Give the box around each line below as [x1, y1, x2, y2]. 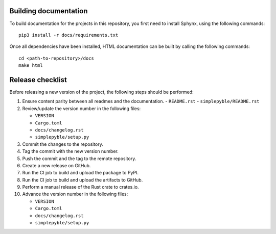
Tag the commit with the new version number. [22, 148, 119, 154]
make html [18, 63, 43, 68]
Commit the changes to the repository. [22, 141, 103, 147]
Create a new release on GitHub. [22, 162, 91, 168]
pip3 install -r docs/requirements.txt [18, 32, 119, 38]
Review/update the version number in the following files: [22, 105, 141, 112]
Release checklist [9, 75, 67, 84]
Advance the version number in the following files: [22, 191, 128, 197]
